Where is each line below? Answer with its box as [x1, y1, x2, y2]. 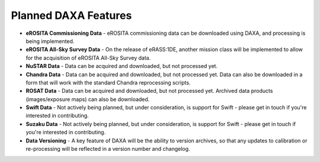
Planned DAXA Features [11, 9, 132, 22]
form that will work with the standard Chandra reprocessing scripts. [25, 79, 191, 86]
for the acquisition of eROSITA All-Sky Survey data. [25, 54, 151, 61]
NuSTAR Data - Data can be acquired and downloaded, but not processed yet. [25, 63, 218, 70]
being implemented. [25, 37, 75, 44]
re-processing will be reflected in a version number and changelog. [25, 145, 190, 153]
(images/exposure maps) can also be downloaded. [25, 95, 150, 103]
